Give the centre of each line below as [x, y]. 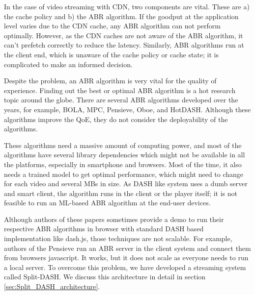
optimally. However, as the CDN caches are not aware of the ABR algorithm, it [124, 35]
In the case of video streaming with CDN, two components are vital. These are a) [127, 6]
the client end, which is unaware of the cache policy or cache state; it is [111, 54]
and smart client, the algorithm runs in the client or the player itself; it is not [121, 193]
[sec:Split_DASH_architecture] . [52, 286]
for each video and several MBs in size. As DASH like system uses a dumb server [126, 184]
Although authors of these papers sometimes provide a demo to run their [114, 219]
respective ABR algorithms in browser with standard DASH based [104, 229]
